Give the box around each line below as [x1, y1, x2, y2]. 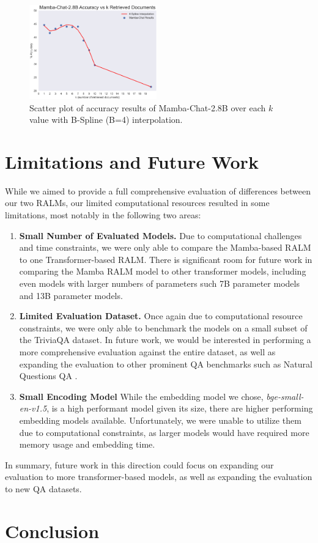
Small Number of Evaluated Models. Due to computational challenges [19, 229, 302, 242]
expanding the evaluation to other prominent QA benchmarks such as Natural [19, 357, 312, 370]
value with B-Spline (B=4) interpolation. [29, 113, 183, 126]
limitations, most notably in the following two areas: [5, 209, 201, 221]
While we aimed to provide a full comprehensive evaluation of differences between [5, 184, 311, 197]
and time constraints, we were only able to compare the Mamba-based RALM [19, 241, 311, 254]
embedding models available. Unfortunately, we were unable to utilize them [19, 413, 301, 426]
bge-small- [266, 390, 304, 402]
